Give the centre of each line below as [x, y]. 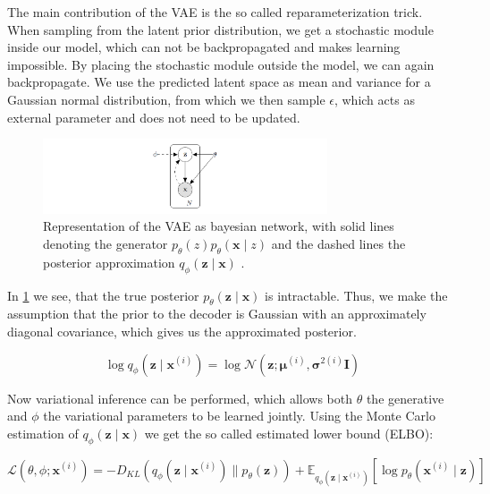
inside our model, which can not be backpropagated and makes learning [204, 47]
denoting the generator [106, 243]
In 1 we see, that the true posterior [103, 295]
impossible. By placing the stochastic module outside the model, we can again [221, 64]
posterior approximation [109, 262]
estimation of [43, 433]
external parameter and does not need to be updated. [154, 117]
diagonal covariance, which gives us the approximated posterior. [182, 331]
